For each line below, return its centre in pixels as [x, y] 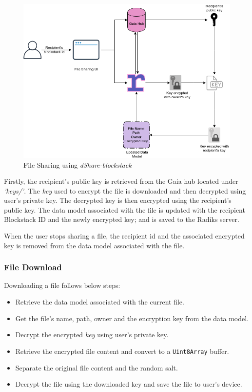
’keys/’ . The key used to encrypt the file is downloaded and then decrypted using [125, 190]
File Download [33, 267]
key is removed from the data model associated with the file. [94, 245]
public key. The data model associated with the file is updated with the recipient [125, 209]
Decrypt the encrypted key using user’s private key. [92, 335]
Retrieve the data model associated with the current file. [100, 302]
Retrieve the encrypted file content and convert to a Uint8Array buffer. [122, 351]
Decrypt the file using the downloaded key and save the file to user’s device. [129, 384]
